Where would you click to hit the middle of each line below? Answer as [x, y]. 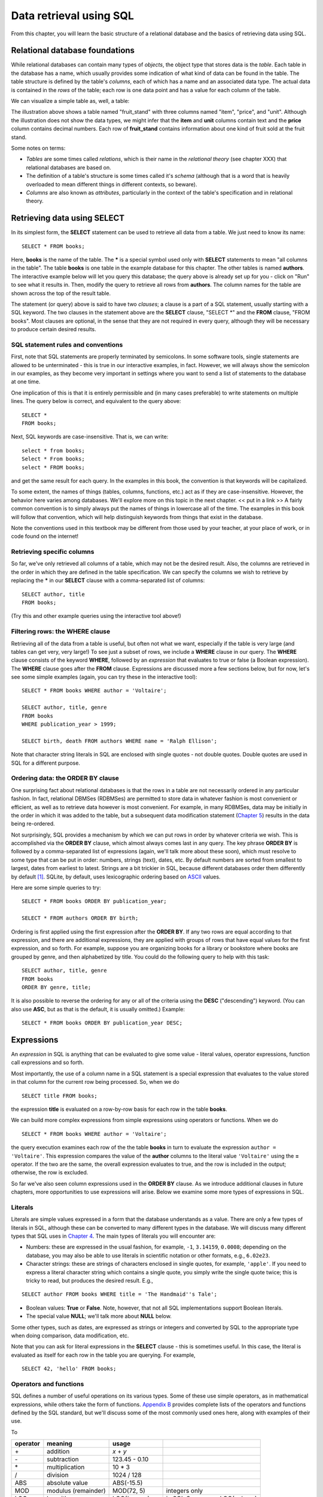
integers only [185, 1491]
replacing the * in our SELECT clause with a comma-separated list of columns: [108, 580]
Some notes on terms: [38, 148]
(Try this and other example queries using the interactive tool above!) [96, 616]
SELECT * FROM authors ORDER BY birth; [80, 918]
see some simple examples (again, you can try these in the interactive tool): [104, 677]
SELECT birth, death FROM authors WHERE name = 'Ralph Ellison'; [120, 741]
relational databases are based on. [69, 167]
